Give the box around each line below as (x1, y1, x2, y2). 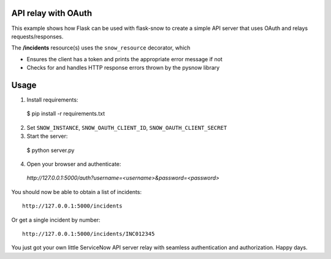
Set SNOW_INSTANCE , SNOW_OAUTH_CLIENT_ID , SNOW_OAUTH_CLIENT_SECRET (26, 124, 227, 131)
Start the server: (26, 132, 68, 140)
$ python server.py (26, 146, 75, 154)
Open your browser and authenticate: (26, 160, 121, 168)
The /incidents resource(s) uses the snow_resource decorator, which (11, 44, 191, 51)
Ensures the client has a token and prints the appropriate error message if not (26, 55, 223, 62)
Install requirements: (26, 96, 78, 103)
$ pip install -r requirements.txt (26, 110, 105, 118)
